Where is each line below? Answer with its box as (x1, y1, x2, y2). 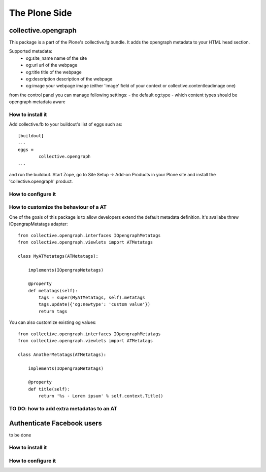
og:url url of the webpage (26, 62, 77, 68)
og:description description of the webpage (26, 76, 113, 82)
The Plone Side (9, 7, 72, 18)
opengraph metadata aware (9, 99, 66, 105)
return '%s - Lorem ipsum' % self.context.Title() (38, 393, 164, 399)
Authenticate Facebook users (9, 419, 102, 427)
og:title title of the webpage (26, 69, 82, 75)
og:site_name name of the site (26, 55, 87, 61)
